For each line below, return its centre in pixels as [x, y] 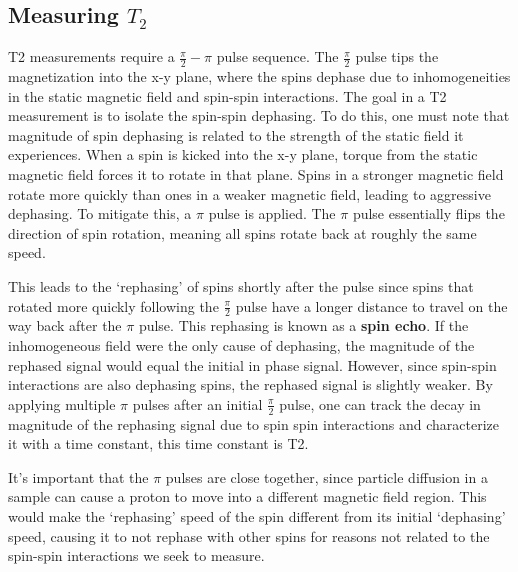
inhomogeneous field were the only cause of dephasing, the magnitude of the [241, 344]
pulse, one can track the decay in [380, 403]
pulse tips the [397, 56]
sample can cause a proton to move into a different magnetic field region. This [247, 496]
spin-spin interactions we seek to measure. [136, 555]
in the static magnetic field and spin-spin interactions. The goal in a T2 [227, 95]
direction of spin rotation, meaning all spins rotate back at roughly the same [242, 232]
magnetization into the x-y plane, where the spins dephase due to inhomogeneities [259, 76]
